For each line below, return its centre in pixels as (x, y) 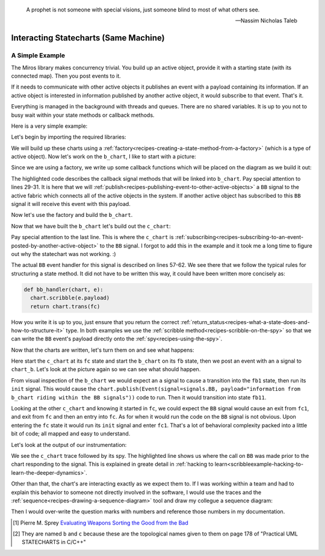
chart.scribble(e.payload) (70, 298)
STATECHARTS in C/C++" (54, 542)
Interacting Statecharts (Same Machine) (88, 38)
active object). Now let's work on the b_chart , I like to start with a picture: (104, 157)
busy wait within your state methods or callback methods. (83, 115)
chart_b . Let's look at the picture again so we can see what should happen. (106, 369)
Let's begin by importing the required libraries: (69, 137)
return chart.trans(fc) (65, 306)
